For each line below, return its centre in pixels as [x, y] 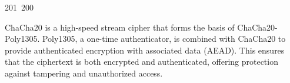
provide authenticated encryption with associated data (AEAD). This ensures [145, 50]
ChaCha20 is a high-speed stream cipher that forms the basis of [120, 27]
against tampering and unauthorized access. [84, 73]
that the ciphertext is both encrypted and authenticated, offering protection [141, 62]
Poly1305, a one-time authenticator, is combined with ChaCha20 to [164, 39]
